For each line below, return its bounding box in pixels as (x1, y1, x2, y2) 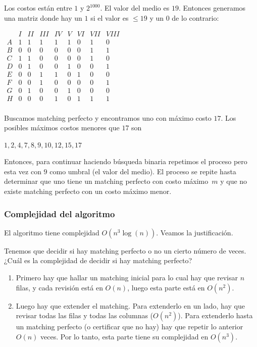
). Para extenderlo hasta (178, 310, 253, 321)
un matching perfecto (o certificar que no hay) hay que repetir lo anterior (16, 321, 243, 332)
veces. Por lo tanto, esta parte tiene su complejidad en (40, 331, 209, 341)
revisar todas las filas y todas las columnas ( (16, 310, 153, 321)
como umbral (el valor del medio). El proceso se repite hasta (49, 166, 236, 176)
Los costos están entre (4, 3, 72, 13)
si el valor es (90, 12, 129, 23)
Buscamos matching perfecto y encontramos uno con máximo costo (4, 112, 212, 123)
